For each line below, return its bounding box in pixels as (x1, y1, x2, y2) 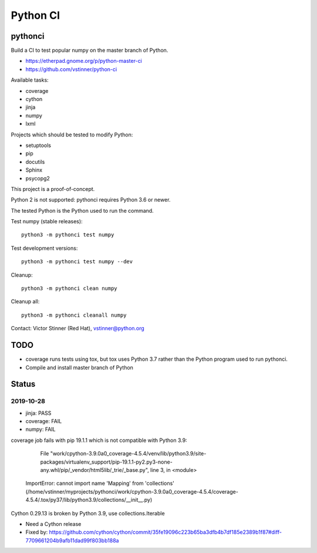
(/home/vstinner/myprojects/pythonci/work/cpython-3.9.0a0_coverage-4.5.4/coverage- (25, 488, 239, 495)
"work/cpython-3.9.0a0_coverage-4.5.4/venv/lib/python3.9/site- (50, 450, 207, 457)
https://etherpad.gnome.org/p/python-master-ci (25, 58, 142, 65)
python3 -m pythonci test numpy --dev (21, 259, 133, 265)
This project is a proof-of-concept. (11, 185, 95, 192)
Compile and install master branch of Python (25, 364, 133, 371)
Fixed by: (25, 529, 48, 536)
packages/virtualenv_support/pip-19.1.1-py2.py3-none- (40, 458, 173, 465)
